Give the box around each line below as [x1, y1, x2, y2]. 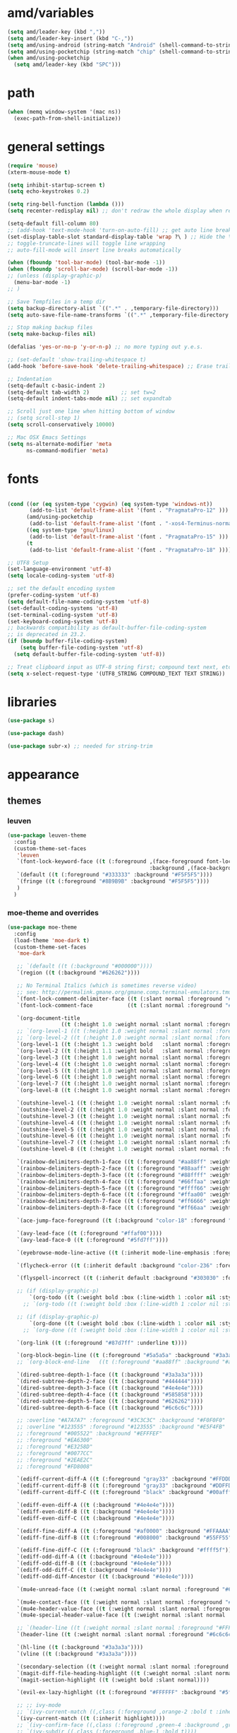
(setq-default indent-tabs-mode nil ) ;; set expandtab [7, 395, 172, 402]
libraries [7, 694, 57, 710]
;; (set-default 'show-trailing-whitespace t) [7, 356, 147, 363]
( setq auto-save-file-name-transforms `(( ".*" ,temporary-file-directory [7, 311, 229, 319]
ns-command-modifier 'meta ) [25, 447, 109, 454]
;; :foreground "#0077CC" [16, 1450, 93, 1457]
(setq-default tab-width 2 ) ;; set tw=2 [7, 389, 157, 396]
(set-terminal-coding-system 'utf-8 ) [7, 611, 119, 618]
